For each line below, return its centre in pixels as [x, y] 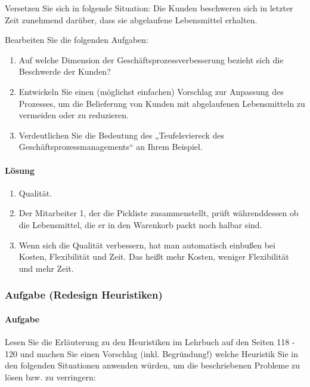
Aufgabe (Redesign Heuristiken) [84, 295]
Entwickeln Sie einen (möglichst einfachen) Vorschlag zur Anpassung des [151, 91]
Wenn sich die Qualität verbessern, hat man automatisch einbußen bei [147, 245]
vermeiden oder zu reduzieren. [74, 115]
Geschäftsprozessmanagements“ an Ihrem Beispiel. [111, 147]
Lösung [20, 170]
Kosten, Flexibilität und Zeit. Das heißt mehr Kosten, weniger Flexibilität [154, 257]
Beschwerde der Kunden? [65, 71]
